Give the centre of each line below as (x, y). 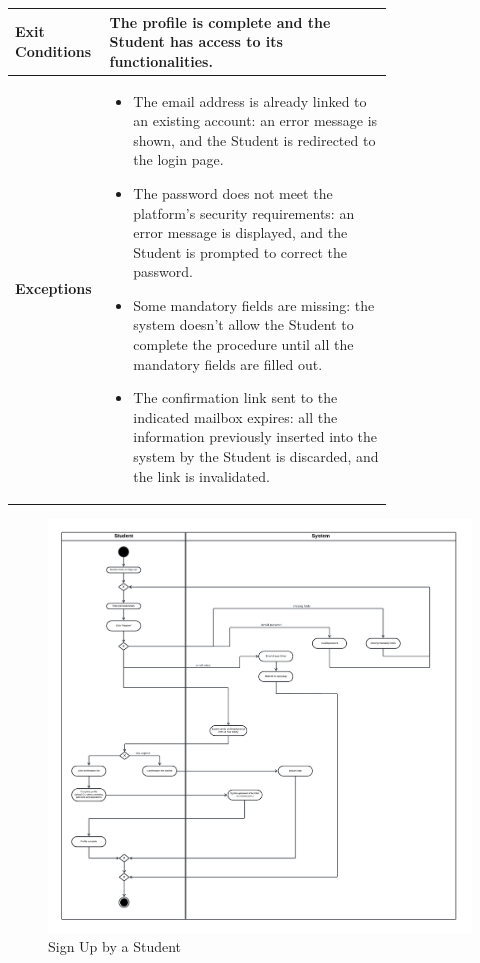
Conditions (53, 50)
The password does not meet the (233, 192)
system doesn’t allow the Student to (243, 324)
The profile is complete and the (220, 21)
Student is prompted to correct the (240, 251)
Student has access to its (196, 41)
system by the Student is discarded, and (256, 456)
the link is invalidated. (201, 475)
